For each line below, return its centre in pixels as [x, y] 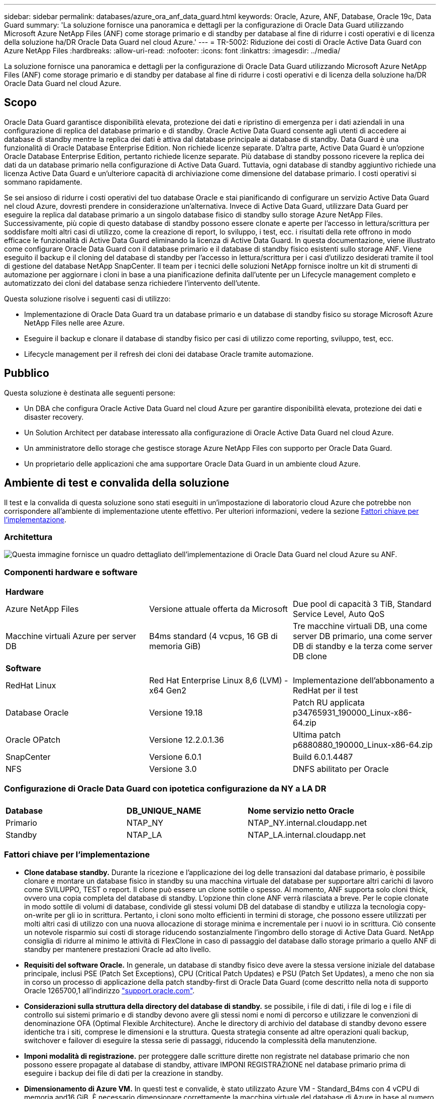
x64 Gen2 [168, 691]
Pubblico [27, 373]
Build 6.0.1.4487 [323, 757]
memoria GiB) [175, 646]
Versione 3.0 [173, 769]
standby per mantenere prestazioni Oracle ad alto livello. [118, 949]
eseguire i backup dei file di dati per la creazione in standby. [124, 1073]
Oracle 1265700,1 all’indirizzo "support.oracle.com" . [109, 990]
